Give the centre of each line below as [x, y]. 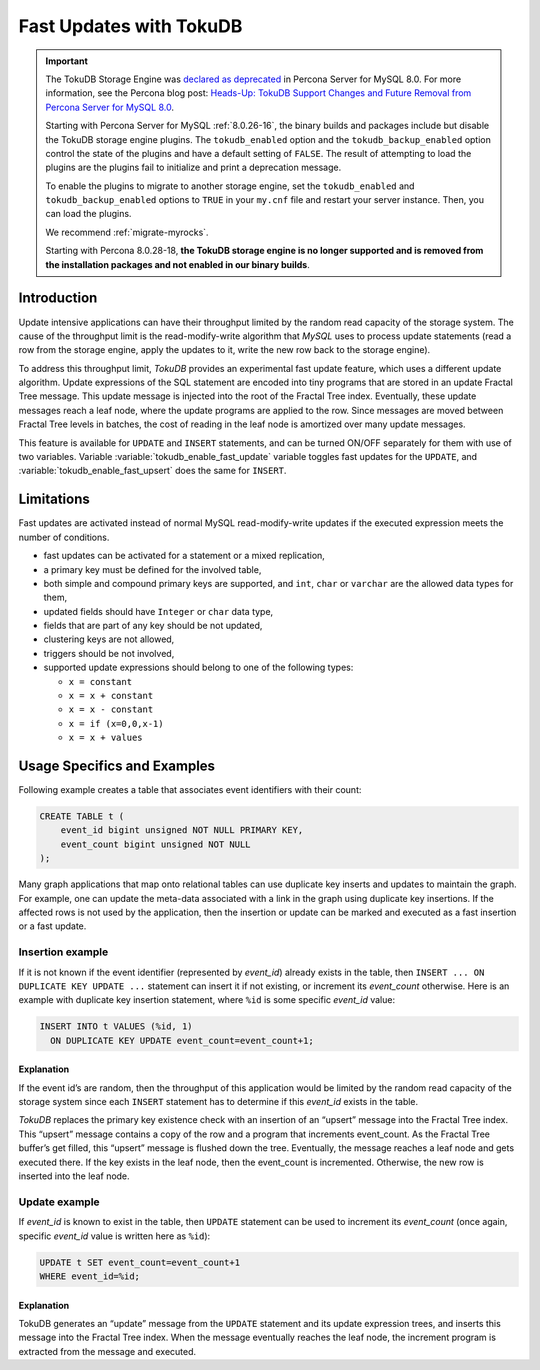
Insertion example [63, 952]
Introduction [58, 298]
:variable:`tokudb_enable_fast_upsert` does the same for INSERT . [152, 471]
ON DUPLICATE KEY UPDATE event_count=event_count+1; [182, 1040]
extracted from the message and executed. [107, 1351]
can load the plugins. [88, 214]
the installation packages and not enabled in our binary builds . [177, 264]
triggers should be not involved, [109, 653]
